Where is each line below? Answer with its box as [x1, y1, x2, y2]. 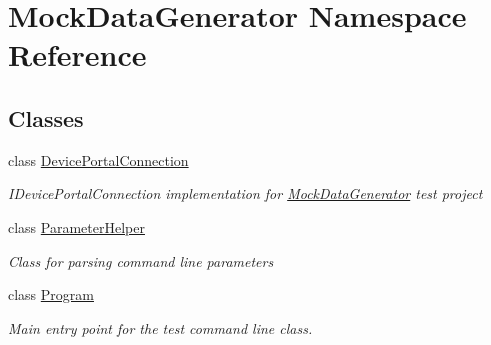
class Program [8, 284, 94, 305]
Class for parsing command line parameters [8, 250, 274, 271]
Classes [8, 102, 84, 133]
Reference [8, 34, 147, 75]
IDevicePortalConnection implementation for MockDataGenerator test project [8, 183, 483, 204]
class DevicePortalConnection [8, 149, 189, 170]
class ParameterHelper [8, 216, 145, 237]
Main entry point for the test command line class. [8, 317, 313, 338]
